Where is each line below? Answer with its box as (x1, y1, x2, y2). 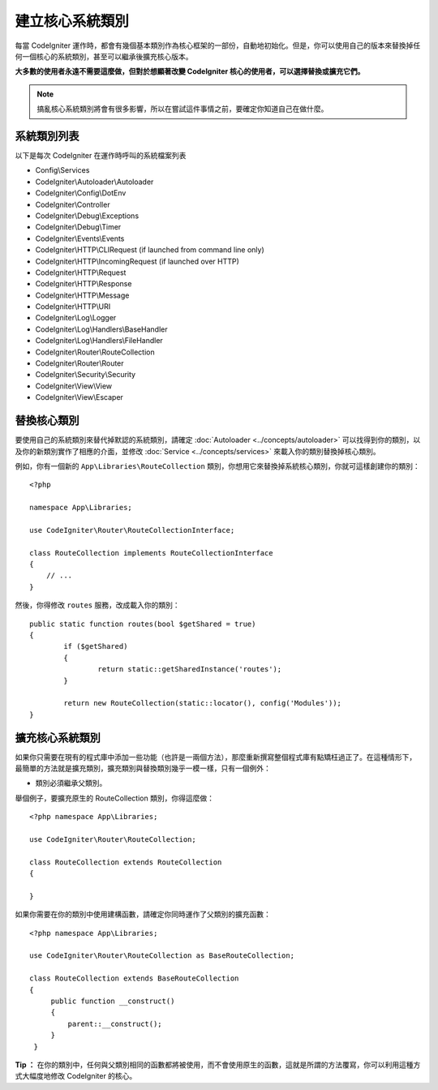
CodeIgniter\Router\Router (35, 358, 125, 368)
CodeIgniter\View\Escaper (35, 393, 123, 402)
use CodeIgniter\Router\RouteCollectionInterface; (29, 526, 235, 534)
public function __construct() (50, 997, 175, 1006)
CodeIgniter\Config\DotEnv (35, 188, 127, 198)
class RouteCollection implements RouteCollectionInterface (29, 548, 273, 557)
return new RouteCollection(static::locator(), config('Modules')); (63, 698, 342, 708)
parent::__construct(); (67, 1019, 162, 1028)
